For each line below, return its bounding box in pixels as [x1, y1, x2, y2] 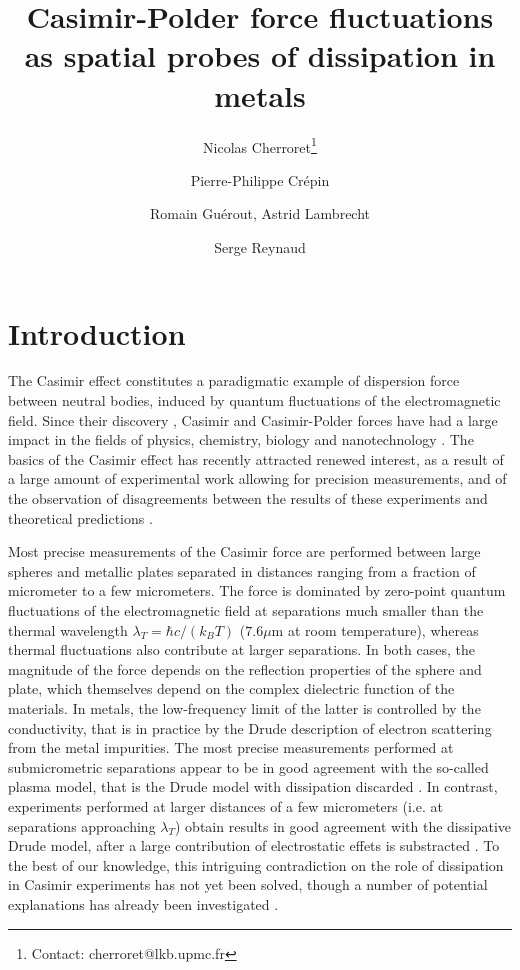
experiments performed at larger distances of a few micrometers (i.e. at [8, 795, 443, 816]
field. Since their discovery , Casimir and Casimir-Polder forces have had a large [8, 409, 498, 430]
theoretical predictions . [8, 507, 153, 528]
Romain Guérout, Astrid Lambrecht [149, 203, 371, 224]
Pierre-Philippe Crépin [190, 169, 330, 190]
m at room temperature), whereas [271, 619, 479, 640]
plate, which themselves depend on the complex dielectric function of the [8, 678, 455, 699]
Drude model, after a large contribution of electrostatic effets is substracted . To [8, 835, 500, 856]
